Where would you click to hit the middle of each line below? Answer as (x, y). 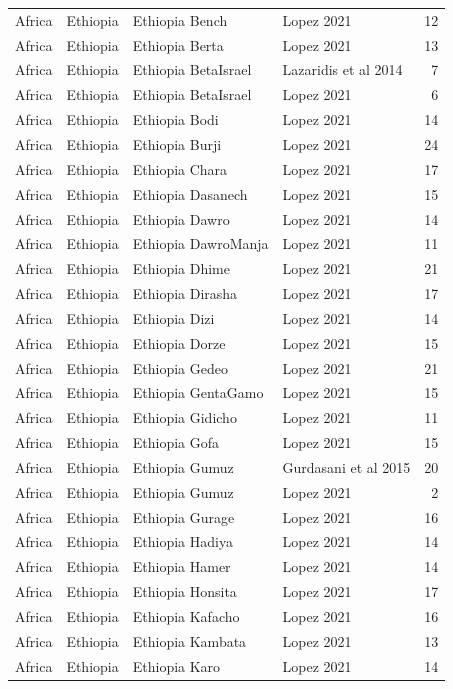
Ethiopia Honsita (184, 591)
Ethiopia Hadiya (182, 541)
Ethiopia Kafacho (186, 616)
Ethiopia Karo (176, 665)
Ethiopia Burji (177, 143)
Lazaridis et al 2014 (342, 69)
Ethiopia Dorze (179, 342)
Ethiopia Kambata (189, 640)
